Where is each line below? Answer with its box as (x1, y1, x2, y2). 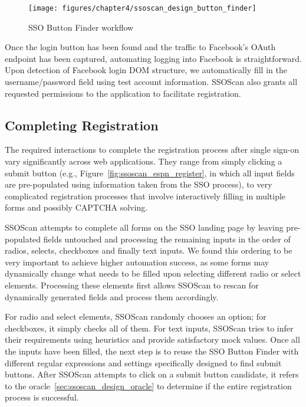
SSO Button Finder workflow (28, 21, 134, 33)
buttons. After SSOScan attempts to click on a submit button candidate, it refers (5, 368, 299, 380)
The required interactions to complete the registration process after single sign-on (5, 143, 300, 156)
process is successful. (5, 391, 79, 403)
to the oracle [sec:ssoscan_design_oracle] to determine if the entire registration (5, 379, 292, 392)
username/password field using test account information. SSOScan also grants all (5, 76, 298, 88)
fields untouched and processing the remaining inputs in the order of (43, 232, 291, 245)
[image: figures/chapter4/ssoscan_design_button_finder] (28, 4, 256, 12)
